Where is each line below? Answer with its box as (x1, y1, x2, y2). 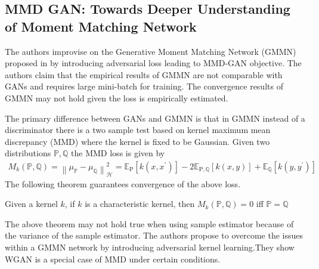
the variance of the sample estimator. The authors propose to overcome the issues (5, 229, 303, 242)
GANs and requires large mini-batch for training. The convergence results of (5, 80, 283, 92)
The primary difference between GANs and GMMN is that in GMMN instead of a (5, 112, 305, 124)
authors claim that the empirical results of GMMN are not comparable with (5, 68, 283, 81)
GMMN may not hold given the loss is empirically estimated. (5, 91, 228, 104)
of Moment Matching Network (5, 17, 197, 35)
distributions (5, 147, 51, 159)
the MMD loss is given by (71, 147, 165, 159)
